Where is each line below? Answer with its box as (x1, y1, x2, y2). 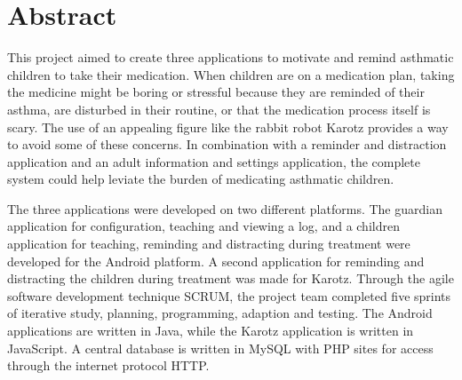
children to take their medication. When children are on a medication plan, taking (7, 65, 455, 83)
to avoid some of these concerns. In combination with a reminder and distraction (7, 135, 447, 154)
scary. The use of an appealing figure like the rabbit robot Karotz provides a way (7, 117, 449, 136)
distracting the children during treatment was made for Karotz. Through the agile (7, 269, 454, 288)
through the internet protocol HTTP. (7, 356, 210, 375)
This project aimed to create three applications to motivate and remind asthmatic (7, 48, 454, 67)
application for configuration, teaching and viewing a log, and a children (7, 217, 400, 235)
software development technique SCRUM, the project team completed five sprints (7, 286, 451, 305)
